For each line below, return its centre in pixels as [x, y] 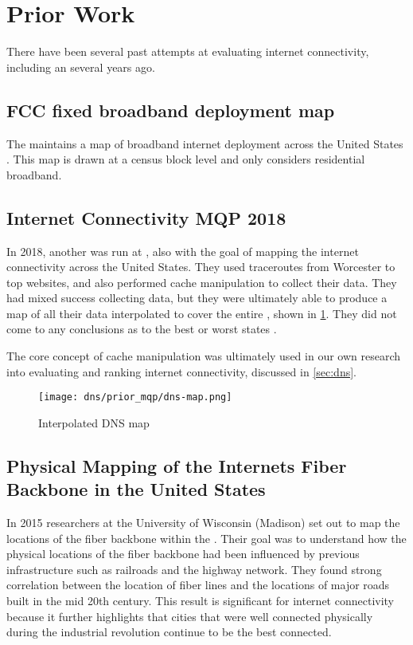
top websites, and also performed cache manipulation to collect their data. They [202, 282]
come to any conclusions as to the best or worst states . [142, 329]
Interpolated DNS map [94, 422]
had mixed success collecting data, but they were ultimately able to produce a [197, 298]
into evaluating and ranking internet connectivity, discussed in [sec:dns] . [181, 371]
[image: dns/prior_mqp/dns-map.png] [135, 397]
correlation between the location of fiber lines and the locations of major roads [198, 585]
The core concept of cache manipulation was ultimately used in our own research [204, 356]
